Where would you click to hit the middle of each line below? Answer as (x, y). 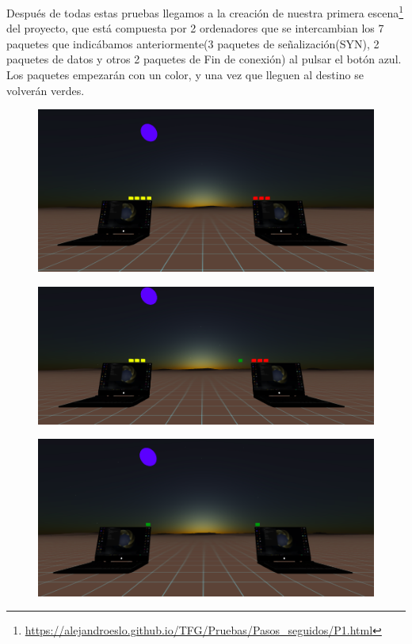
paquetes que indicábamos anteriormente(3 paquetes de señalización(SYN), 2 (193, 43)
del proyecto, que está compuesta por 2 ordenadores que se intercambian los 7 (195, 28)
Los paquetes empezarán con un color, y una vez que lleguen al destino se (185, 75)
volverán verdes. (46, 90)
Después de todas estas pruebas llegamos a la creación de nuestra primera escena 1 (205, 11)
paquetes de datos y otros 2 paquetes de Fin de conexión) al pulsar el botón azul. (204, 59)
